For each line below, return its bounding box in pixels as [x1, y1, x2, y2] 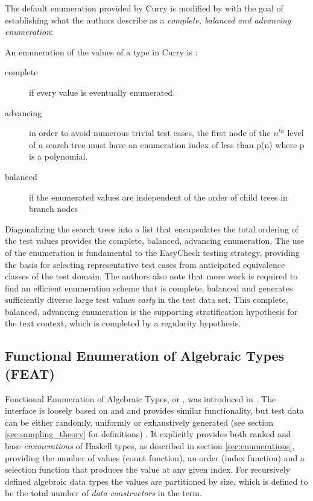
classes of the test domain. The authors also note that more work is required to [5, 270, 298, 282]
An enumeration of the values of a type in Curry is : [5, 45, 198, 58]
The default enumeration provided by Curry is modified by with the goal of [5, 2, 283, 14]
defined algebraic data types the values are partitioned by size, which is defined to [5, 475, 308, 487]
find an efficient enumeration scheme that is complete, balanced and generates [5, 281, 293, 294]
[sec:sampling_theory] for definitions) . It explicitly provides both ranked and [5, 428, 291, 440]
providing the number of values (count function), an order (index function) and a [5, 451, 305, 464]
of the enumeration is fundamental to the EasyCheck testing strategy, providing [5, 246, 300, 258]
